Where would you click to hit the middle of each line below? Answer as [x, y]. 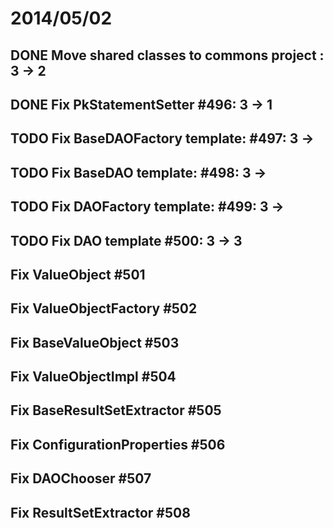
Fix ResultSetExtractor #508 [100, 512]
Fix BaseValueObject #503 [95, 342]
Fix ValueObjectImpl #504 [93, 377]
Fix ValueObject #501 [78, 274]
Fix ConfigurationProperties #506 [118, 444]
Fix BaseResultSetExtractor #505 [116, 410]
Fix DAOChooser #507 [81, 478]
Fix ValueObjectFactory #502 [104, 308]
